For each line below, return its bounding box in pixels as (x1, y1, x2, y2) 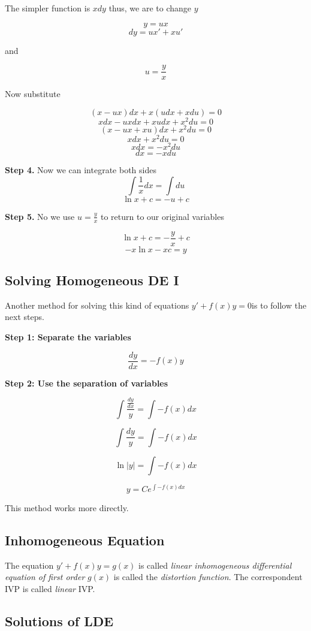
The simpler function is (5, 2, 90, 14)
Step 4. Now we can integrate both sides (5, 164, 156, 176)
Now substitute (5, 87, 61, 100)
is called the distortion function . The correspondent (113, 570, 303, 583)
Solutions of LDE (5, 611, 114, 630)
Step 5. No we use (5, 210, 75, 222)
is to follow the (252, 298, 307, 311)
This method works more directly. (5, 501, 129, 514)
